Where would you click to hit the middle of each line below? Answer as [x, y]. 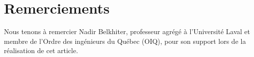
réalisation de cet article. [41, 50]
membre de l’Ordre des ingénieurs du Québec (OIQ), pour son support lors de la [125, 41]
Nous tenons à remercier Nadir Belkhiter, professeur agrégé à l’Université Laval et [127, 31]
